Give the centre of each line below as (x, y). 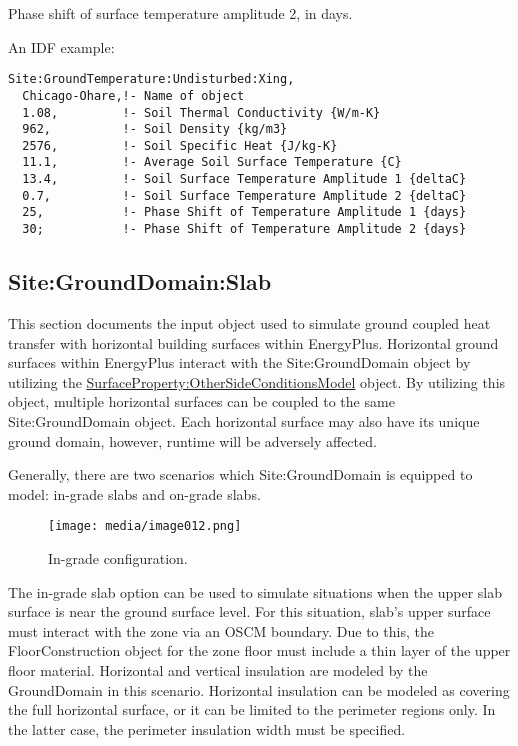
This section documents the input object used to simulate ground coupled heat (249, 322)
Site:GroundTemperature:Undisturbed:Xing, (151, 79)
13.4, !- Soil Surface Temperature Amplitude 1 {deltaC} (244, 179)
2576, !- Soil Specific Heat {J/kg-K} (180, 145)
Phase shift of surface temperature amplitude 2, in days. (180, 13)
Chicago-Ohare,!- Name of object (133, 95)
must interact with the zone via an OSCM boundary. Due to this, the (221, 630)
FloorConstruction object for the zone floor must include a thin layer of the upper (259, 650)
